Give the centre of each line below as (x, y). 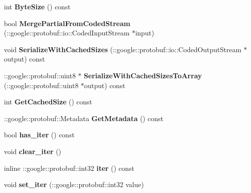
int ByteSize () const (37, 6)
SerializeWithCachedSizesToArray (143, 75)
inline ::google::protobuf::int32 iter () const (69, 168)
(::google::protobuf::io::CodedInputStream (67, 33)
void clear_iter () (33, 151)
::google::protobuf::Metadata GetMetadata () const (84, 118)
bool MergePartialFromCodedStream (67, 23)
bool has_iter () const (39, 135)
